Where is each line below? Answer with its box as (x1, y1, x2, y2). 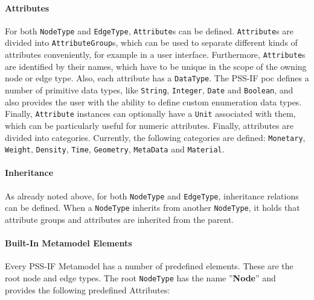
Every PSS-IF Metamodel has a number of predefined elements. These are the (5, 260, 293, 272)
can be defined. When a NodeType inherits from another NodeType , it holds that (5, 201, 300, 214)
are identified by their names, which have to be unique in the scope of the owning (5, 60, 307, 72)
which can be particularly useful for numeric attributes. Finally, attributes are (5, 119, 293, 131)
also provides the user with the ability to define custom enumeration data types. (5, 95, 302, 108)
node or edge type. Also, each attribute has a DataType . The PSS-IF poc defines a (5, 72, 309, 84)
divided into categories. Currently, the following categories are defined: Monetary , (5, 131, 306, 143)
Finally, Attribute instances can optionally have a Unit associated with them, (5, 107, 296, 120)
